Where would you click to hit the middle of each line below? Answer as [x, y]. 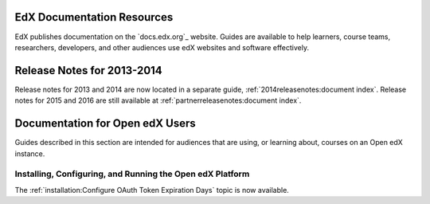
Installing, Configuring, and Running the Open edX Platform [132, 174]
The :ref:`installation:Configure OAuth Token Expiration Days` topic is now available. [152, 190]
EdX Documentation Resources [94, 17]
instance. [30, 153]
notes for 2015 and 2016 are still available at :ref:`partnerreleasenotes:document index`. [158, 100]
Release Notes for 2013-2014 [88, 71]
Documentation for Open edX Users [105, 124]
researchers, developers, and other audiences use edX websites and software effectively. [162, 47]
